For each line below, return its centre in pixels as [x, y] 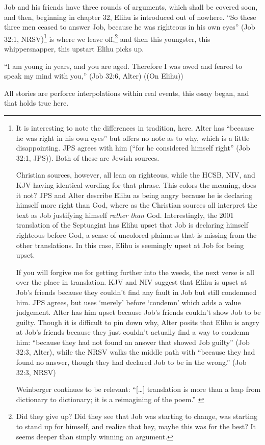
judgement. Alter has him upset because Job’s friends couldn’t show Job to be [138, 312]
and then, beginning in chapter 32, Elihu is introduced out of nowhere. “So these [130, 17]
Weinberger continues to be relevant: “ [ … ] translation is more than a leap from [138, 389]
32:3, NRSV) [36, 372]
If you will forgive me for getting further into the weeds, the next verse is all [135, 272]
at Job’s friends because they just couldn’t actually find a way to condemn [132, 332]
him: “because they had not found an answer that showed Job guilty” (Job [133, 342]
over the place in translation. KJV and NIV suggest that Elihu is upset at [131, 282]
